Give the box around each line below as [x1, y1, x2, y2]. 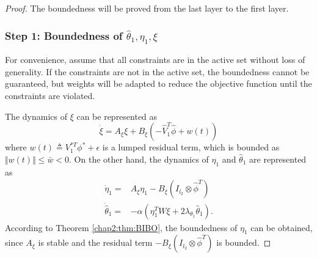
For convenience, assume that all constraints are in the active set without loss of [5, 53, 305, 66]
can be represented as [76, 109, 158, 122]
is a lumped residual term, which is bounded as [102, 141, 280, 153]
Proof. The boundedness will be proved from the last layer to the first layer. [5, 2, 289, 14]
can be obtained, [250, 221, 313, 234]
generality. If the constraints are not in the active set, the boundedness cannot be [5, 65, 310, 78]
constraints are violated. [5, 89, 95, 101]
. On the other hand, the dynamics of [69, 152, 209, 165]
